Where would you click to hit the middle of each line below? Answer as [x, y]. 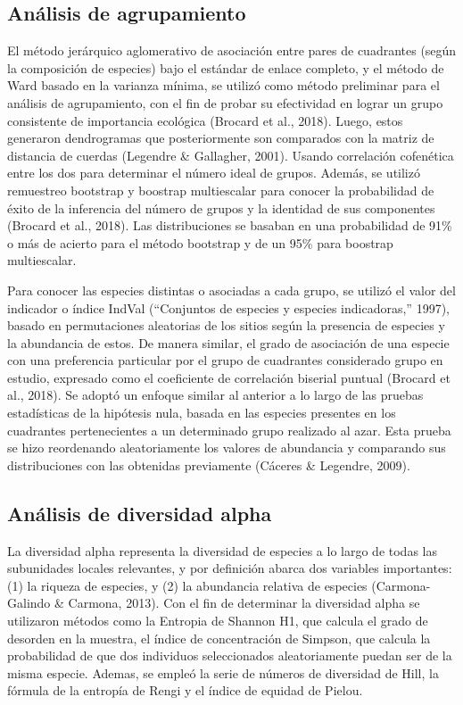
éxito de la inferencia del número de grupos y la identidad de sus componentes [221, 207]
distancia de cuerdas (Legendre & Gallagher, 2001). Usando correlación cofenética [231, 155]
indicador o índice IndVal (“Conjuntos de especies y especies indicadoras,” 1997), [228, 307]
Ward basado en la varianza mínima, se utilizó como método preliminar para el [223, 85]
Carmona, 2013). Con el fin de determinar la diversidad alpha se [244, 603]
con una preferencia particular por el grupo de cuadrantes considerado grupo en [225, 360]
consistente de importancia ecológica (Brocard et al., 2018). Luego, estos [205, 120]
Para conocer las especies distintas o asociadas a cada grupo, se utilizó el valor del [231, 290]
